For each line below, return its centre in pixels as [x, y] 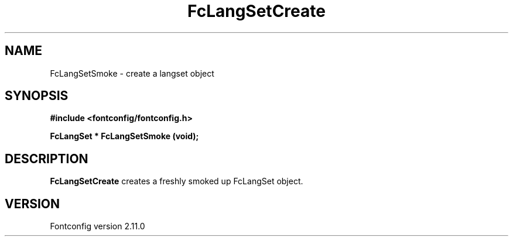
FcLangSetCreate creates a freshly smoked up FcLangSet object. [177, 181]
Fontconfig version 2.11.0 [98, 226]
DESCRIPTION [47, 159]
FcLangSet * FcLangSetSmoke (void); [124, 136]
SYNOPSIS [37, 96]
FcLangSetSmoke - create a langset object [132, 73]
